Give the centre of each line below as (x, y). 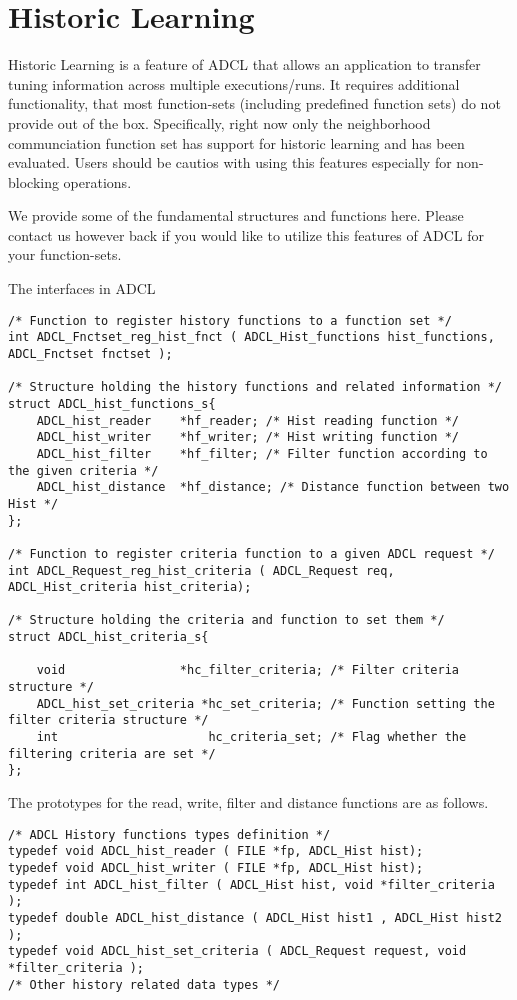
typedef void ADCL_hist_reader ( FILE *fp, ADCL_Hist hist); (216, 851)
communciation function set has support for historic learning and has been (236, 142)
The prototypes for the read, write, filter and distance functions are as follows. (248, 802)
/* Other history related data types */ (144, 984)
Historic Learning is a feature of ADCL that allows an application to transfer (244, 64)
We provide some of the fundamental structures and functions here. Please (236, 215)
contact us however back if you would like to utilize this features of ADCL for (246, 234)
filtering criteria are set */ (112, 753)
